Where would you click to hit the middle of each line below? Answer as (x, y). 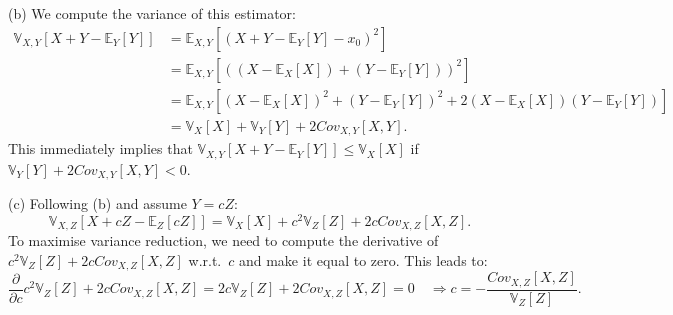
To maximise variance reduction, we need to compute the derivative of (223, 240)
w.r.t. (205, 259)
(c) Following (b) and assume (97, 203)
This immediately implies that (100, 148)
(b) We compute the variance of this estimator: (152, 13)
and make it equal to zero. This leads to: (363, 259)
